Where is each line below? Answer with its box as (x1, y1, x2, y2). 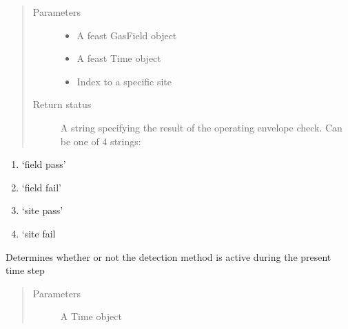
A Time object (60, 309, 122, 323)
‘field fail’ (21, 180, 61, 194)
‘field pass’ (21, 157, 66, 171)
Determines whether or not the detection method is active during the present (6, 249, 331, 264)
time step (6, 263, 45, 277)
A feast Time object (76, 51, 161, 65)
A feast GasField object (76, 28, 177, 42)
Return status (32, 97, 92, 112)
